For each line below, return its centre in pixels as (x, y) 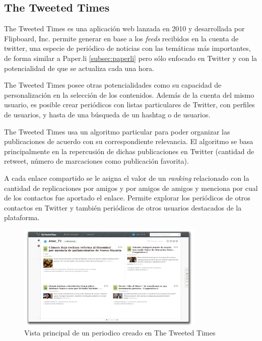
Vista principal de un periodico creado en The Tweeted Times (120, 332)
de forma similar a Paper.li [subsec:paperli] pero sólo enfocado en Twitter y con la (131, 58)
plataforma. (22, 217)
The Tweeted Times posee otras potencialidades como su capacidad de (113, 85)
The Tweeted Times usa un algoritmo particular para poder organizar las (117, 131)
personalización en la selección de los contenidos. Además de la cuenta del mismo (129, 94)
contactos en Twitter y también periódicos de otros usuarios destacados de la (123, 207)
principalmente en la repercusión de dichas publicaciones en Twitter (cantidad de (129, 151)
